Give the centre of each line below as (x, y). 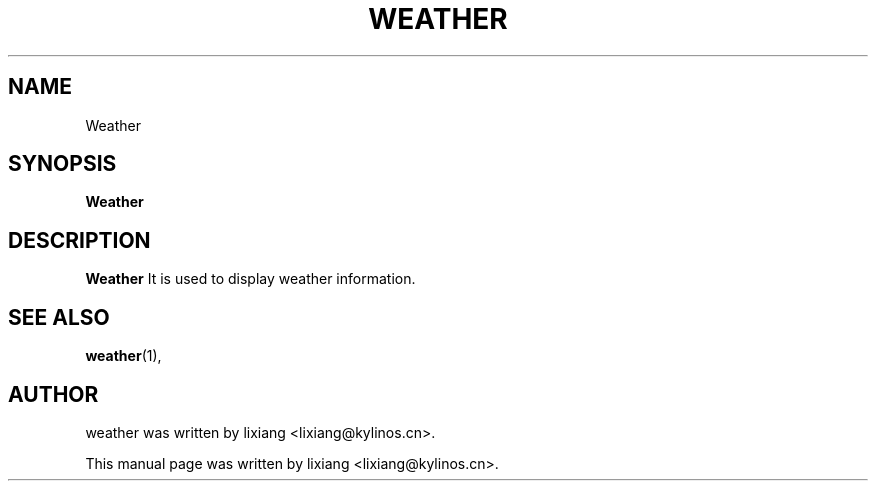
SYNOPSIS (62, 164)
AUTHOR (53, 394)
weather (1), (123, 356)
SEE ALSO (59, 317)
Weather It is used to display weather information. (250, 279)
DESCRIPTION (79, 240)
